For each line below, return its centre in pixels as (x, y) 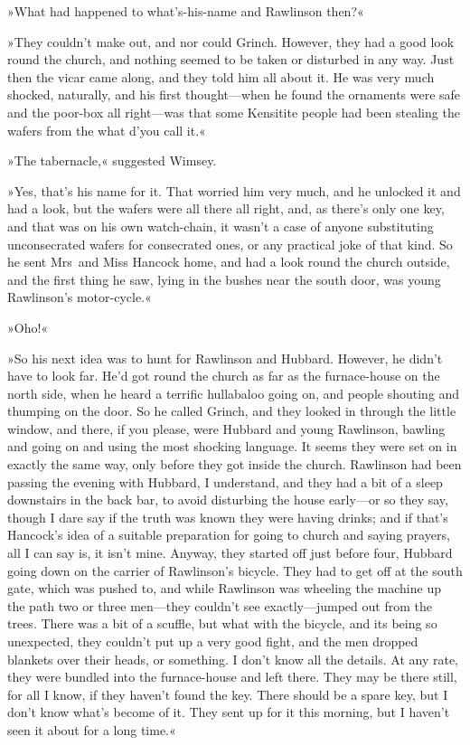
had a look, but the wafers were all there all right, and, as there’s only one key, (226, 208)
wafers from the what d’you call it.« (107, 130)
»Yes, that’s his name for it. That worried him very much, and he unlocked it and (234, 190)
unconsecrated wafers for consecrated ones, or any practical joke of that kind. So (230, 244)
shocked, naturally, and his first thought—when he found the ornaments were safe (234, 94)
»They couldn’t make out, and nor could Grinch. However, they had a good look (231, 41)
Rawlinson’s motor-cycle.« (80, 297)
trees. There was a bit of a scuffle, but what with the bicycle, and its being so (222, 623)
